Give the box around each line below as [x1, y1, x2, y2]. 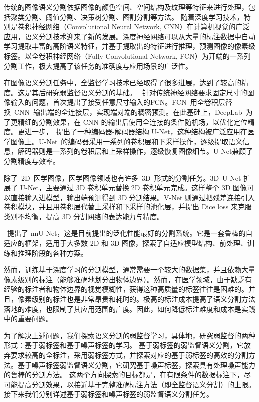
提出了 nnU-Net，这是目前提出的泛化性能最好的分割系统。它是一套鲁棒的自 [7, 228, 253, 238]
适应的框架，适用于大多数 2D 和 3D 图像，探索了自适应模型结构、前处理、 [4, 238, 248, 248]
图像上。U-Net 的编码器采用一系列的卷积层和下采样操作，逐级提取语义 [10, 136, 243, 146]
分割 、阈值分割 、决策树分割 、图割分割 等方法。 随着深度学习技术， [24, 11, 244, 22]
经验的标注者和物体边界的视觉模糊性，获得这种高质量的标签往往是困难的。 [4, 284, 248, 294]
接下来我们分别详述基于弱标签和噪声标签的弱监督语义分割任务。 [4, 389, 213, 399]
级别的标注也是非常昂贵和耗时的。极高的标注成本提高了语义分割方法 [31, 294, 255, 304]
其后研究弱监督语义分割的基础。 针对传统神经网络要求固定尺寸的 [31, 87, 247, 97]
